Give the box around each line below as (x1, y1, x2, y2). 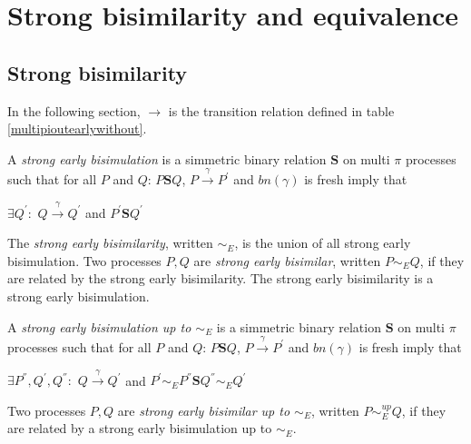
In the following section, (7, 101, 141, 120)
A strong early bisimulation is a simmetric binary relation (7, 149, 327, 168)
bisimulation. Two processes (7, 251, 162, 270)
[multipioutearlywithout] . (7, 119, 147, 138)
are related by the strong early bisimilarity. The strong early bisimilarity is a (7, 269, 434, 288)
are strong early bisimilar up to (117, 400, 290, 419)
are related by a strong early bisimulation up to (7, 419, 272, 438)
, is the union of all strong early (234, 233, 411, 252)
